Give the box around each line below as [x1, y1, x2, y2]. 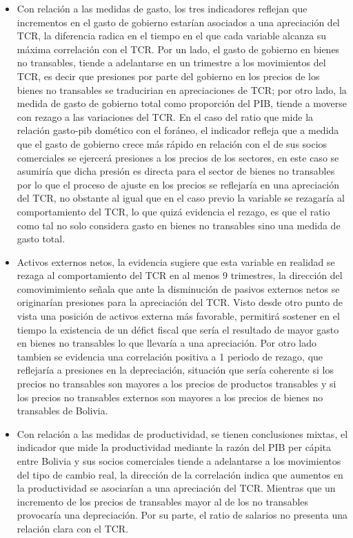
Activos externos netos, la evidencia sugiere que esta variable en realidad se [17, 254, 335, 269]
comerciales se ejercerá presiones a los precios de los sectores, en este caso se [17, 150, 339, 164]
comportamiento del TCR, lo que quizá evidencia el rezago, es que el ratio [17, 204, 330, 218]
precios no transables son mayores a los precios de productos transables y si [17, 376, 336, 391]
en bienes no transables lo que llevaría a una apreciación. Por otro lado [17, 336, 317, 350]
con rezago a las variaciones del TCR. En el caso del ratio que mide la [17, 109, 314, 124]
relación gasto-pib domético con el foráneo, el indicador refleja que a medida [17, 123, 339, 137]
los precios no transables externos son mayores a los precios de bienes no [17, 390, 323, 404]
